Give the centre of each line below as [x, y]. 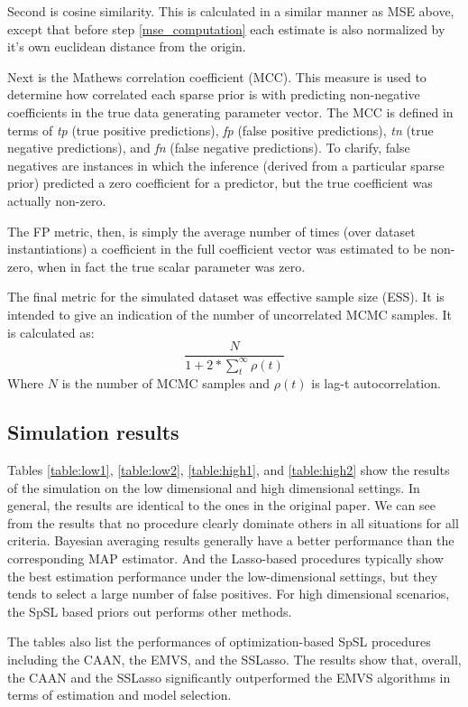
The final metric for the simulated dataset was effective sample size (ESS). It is [226, 297]
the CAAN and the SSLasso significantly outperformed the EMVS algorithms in [229, 677]
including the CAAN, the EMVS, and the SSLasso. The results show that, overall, [234, 660]
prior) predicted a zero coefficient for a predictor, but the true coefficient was [220, 183]
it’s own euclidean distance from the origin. [127, 47]
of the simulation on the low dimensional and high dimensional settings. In [214, 487]
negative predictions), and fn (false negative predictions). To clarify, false [209, 148]
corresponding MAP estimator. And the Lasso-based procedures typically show [225, 558]
